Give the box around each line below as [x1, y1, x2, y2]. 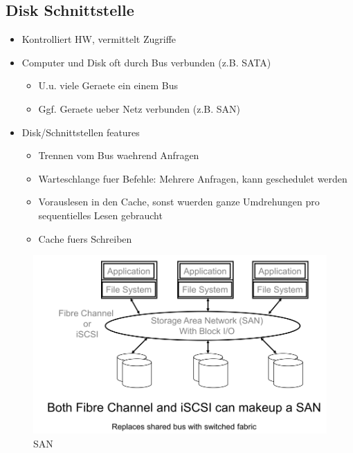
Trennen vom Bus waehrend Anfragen [38, 148, 199, 163]
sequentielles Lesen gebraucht [38, 207, 163, 222]
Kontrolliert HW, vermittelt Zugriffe [21, 32, 176, 46]
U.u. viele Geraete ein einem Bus [38, 78, 179, 93]
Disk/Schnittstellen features [21, 124, 140, 139]
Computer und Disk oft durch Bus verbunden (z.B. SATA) [21, 55, 271, 69]
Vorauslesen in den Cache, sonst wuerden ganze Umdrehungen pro [38, 194, 320, 209]
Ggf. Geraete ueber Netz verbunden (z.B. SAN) [38, 101, 240, 115]
